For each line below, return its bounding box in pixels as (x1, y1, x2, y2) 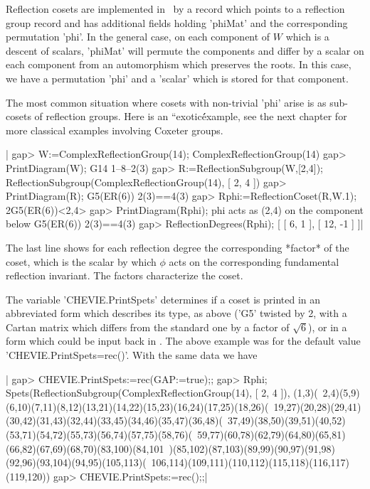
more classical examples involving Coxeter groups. (6, 122, 223, 137)
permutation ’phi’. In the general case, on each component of (6, 29, 270, 44)
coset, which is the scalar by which (6, 254, 157, 269)
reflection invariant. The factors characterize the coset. (6, 268, 243, 283)
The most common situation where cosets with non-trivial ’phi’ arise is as (6, 95, 327, 109)
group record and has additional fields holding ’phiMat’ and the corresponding (6, 15, 348, 30)
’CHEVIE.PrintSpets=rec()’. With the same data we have (6, 348, 258, 362)
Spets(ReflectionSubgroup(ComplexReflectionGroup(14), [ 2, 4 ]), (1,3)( (6, 385, 318, 400)
